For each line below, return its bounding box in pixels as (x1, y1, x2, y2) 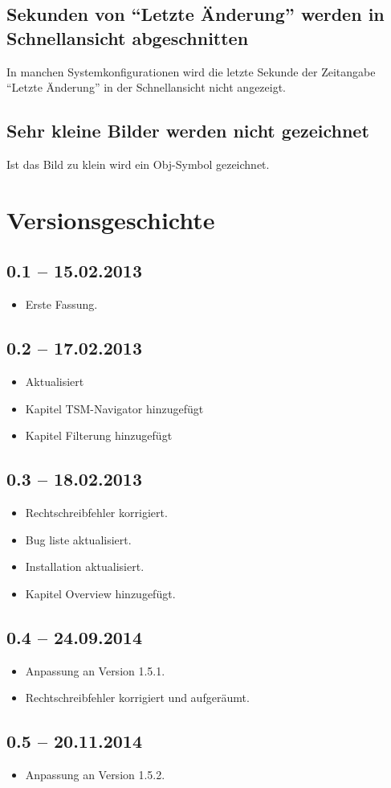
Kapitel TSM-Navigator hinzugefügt (25, 400, 204, 417)
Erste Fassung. (25, 296, 98, 313)
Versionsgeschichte (6, 203, 215, 236)
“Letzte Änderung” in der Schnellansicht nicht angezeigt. (6, 79, 287, 96)
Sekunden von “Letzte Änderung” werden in (6, 2, 385, 27)
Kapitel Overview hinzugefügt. (25, 585, 176, 601)
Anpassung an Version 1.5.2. (25, 765, 165, 782)
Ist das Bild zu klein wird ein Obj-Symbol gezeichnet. (6, 155, 270, 172)
